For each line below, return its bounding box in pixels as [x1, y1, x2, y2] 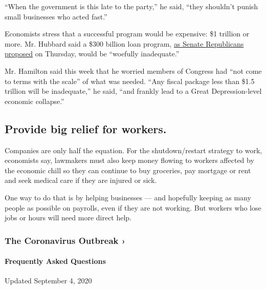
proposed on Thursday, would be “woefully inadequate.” [5, 48, 180, 59]
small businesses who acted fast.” [5, 11, 107, 22]
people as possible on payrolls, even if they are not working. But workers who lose [5, 202, 261, 213]
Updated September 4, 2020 [5, 275, 92, 286]
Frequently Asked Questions [5, 256, 106, 266]
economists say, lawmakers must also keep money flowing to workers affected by [5, 155, 254, 166]
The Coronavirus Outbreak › [5, 234, 126, 246]
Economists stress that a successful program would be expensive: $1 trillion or [5, 28, 250, 39]
